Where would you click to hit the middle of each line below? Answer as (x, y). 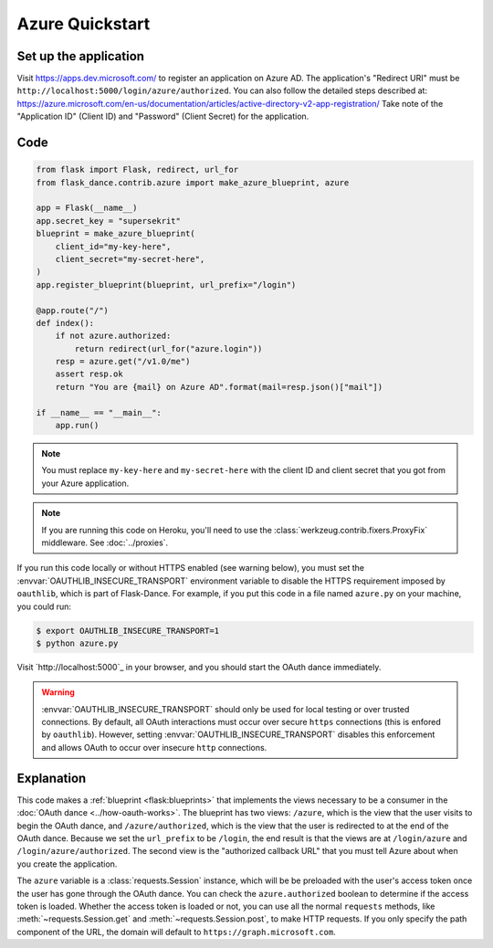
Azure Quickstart (84, 24)
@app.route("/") (73, 310)
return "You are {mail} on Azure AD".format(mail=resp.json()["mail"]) (219, 387)
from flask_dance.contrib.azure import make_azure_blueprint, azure (193, 182)
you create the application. (67, 864)
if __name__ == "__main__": (99, 412)
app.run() (77, 426)
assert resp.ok (89, 374)
